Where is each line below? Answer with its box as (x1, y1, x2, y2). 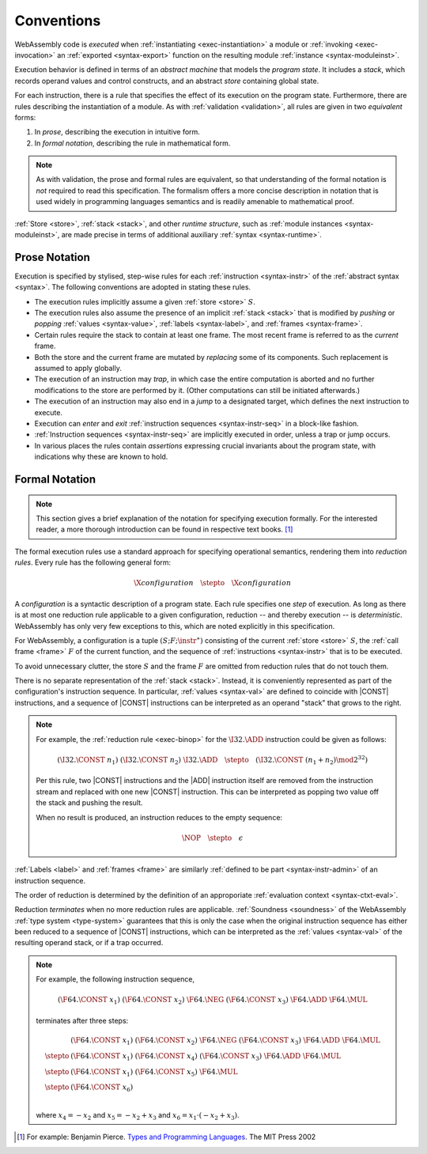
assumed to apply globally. (34, 364, 122, 373)
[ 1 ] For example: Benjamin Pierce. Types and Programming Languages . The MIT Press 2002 (17, 1132, 316, 1142)
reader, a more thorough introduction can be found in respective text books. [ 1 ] (36, 524, 293, 534)
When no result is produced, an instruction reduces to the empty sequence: (36, 812, 283, 822)
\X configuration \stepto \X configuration (133, 578, 292, 588)
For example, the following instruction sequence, (36, 974, 195, 984)
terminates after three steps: (36, 1016, 129, 1025)
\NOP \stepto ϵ (182, 833, 244, 842)
